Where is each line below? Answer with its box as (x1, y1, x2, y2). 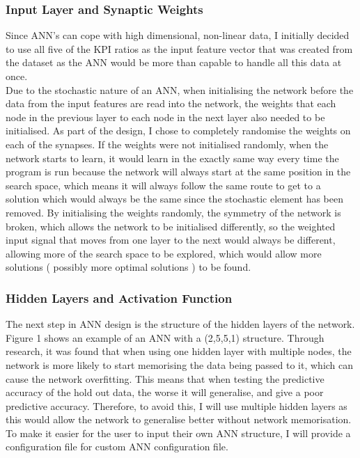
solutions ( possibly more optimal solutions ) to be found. (6, 260, 251, 274)
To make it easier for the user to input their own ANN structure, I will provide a (6, 425, 351, 440)
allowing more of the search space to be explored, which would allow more (6, 246, 322, 260)
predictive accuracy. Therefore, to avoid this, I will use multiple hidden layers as (6, 398, 347, 413)
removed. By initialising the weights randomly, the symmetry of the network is (6, 205, 341, 219)
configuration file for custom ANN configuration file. (6, 439, 228, 454)
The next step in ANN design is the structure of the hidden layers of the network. (6, 317, 355, 331)
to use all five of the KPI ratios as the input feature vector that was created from (6, 41, 353, 56)
